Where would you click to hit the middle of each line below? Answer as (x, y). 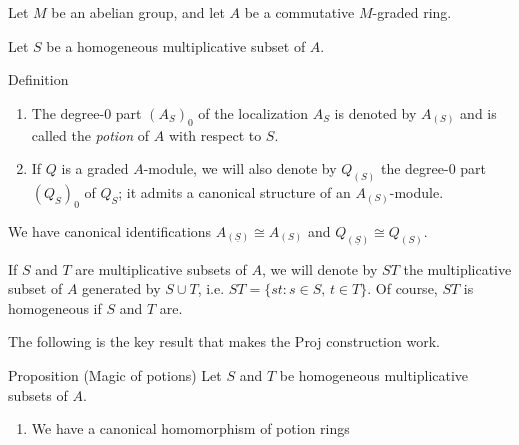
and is (478, 112)
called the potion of (90, 134)
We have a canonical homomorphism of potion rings (190, 428)
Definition (38, 79)
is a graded (95, 168)
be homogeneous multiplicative (374, 375)
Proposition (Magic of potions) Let (115, 375)
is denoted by (375, 112)
